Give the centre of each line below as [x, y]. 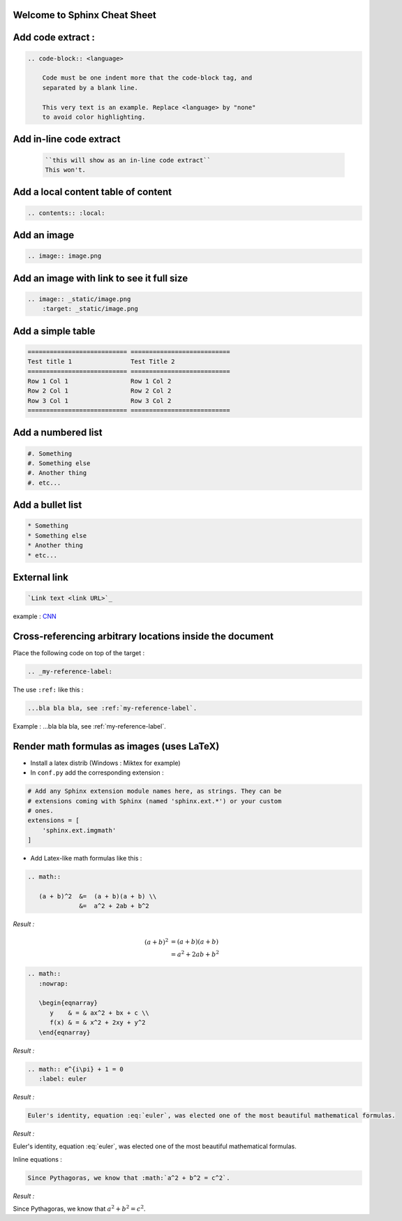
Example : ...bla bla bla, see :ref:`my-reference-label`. [90, 726]
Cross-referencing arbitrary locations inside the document [143, 636]
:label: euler [63, 1079]
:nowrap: [54, 984]
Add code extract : [54, 37]
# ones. [40, 811]
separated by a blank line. [90, 88]
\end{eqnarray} [65, 1032]
